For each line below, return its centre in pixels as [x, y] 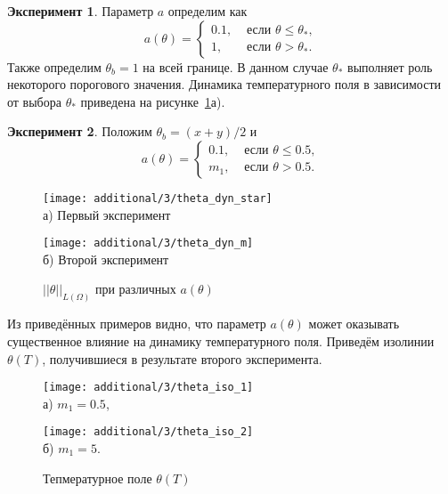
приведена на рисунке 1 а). [153, 101]
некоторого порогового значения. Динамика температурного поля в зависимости [224, 84]
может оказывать [354, 324]
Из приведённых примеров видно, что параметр [137, 324]
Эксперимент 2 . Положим [80, 131]
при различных [135, 289]
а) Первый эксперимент [107, 214]
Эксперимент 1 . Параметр [81, 11]
